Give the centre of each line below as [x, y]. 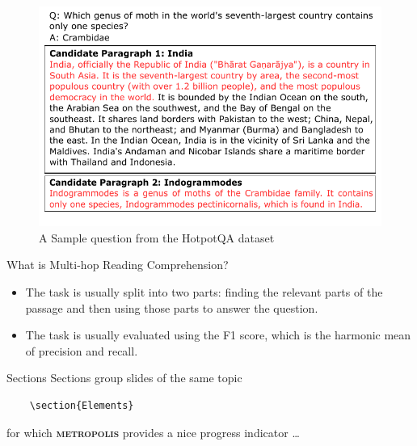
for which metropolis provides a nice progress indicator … [153, 432]
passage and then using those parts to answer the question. [172, 307]
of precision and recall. [82, 350]
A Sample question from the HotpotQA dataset [157, 237]
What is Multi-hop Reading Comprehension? [118, 265]
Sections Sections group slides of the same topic [124, 378]
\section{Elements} [82, 405]
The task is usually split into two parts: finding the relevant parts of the [204, 291]
